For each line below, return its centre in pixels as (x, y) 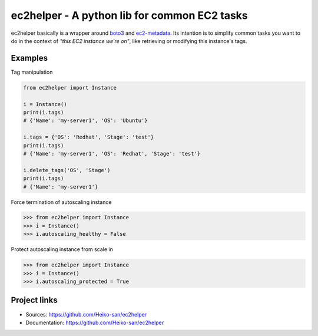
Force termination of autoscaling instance (61, 202)
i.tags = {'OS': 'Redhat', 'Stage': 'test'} (89, 137)
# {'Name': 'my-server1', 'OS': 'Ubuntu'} (85, 121)
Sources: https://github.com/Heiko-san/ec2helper (86, 314)
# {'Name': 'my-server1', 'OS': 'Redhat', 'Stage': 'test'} (112, 154)
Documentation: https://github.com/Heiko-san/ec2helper (95, 322)
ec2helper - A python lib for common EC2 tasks (130, 15)
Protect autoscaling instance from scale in (62, 249)
